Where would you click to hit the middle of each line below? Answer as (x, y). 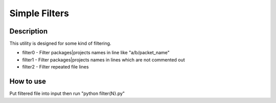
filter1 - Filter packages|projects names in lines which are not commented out (103, 60)
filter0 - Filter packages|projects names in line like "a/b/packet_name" (96, 53)
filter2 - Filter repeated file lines (55, 67)
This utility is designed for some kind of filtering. (60, 44)
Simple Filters (39, 13)
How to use (28, 81)
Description (29, 31)
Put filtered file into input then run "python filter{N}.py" (67, 93)
